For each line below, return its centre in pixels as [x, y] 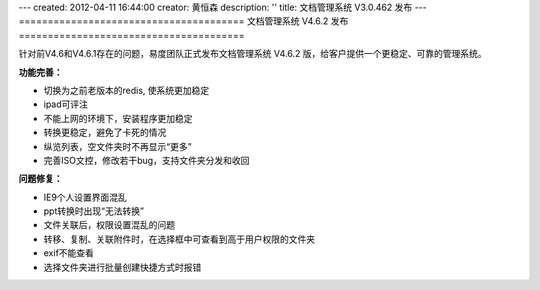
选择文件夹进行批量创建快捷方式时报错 [122, 267]
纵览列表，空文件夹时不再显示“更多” [117, 146]
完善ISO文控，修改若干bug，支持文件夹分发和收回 [146, 160]
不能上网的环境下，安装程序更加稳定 [118, 118]
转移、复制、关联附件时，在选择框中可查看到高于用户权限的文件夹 [179, 239]
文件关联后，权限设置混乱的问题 [109, 225]
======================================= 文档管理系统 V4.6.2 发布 [183, 21]
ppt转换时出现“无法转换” [94, 211]
